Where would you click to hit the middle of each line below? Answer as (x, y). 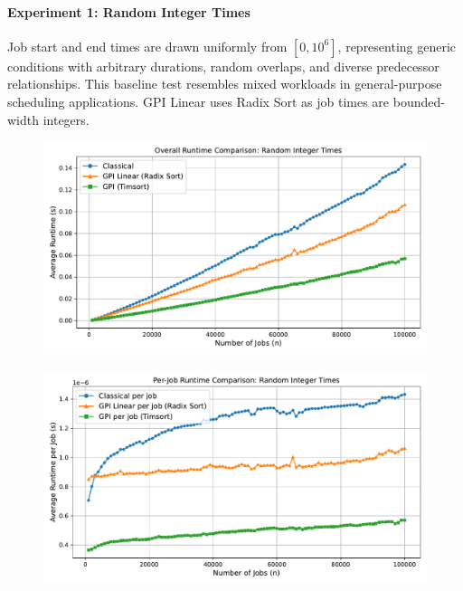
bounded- (419, 101)
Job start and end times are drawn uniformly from (147, 46)
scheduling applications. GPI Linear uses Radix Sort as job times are (198, 101)
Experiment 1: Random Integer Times (129, 11)
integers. (66, 119)
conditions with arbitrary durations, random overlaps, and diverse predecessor (223, 66)
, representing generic (397, 46)
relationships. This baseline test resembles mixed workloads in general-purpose (225, 84)
